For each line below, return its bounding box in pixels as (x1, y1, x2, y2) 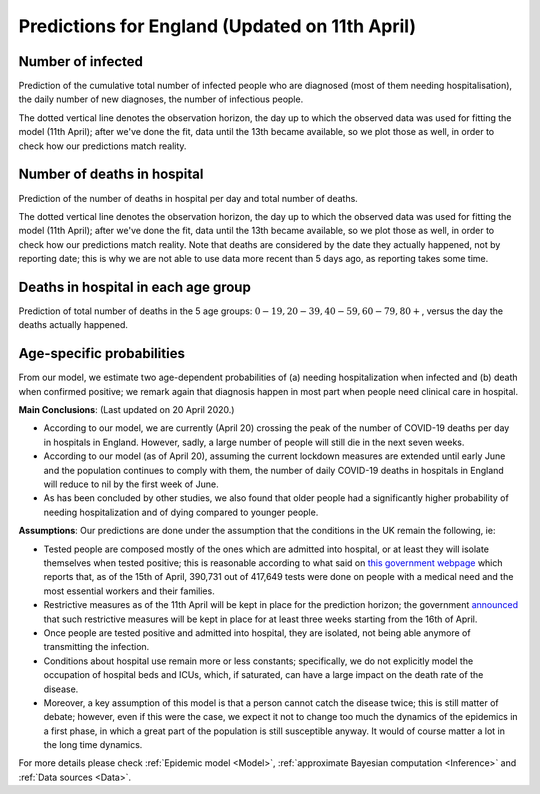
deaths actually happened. (18, 319, 129, 331)
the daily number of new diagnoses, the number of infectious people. (18, 93, 304, 105)
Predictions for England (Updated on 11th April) (18, 15, 417, 37)
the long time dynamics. (43, 739, 143, 751)
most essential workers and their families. (43, 585, 215, 597)
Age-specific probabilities (18, 345, 185, 362)
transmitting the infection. (43, 641, 150, 653)
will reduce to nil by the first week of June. (43, 478, 219, 490)
